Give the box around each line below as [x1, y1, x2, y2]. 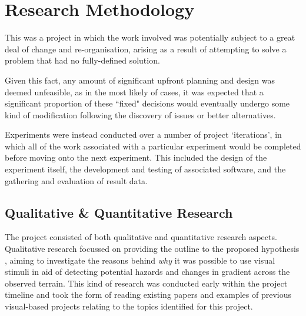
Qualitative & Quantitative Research [5, 203, 233, 221]
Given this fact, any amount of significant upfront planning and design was [5, 74, 275, 86]
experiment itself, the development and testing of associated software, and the [5, 163, 286, 175]
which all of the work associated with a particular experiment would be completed [5, 139, 301, 152]
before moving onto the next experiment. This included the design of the [5, 151, 267, 164]
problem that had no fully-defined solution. [5, 54, 160, 66]
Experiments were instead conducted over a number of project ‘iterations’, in [5, 128, 282, 141]
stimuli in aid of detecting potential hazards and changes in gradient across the [5, 265, 290, 278]
